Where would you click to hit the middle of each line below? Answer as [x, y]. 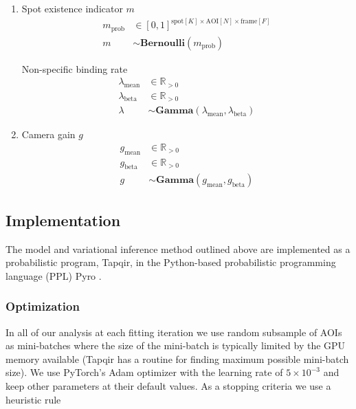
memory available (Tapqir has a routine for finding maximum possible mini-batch [177, 358]
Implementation [63, 220]
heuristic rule [33, 399]
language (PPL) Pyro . [54, 275]
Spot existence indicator [72, 8]
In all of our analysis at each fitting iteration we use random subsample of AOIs [174, 332]
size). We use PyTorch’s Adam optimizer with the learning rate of [144, 372]
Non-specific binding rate [75, 68]
